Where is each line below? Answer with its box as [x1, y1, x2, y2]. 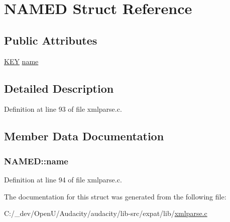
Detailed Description [4, 80, 114, 96]
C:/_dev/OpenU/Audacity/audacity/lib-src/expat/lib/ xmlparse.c [4, 208, 207, 218]
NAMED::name [4, 154, 68, 167]
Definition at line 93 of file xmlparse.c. [4, 104, 122, 114]
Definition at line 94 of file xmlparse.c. [4, 174, 122, 184]
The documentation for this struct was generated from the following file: [4, 191, 226, 201]
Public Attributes [4, 32, 97, 48]
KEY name [4, 56, 39, 66]
